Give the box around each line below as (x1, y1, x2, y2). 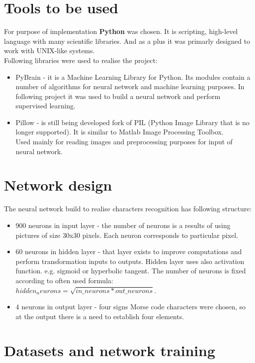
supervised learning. (15, 100, 76, 111)
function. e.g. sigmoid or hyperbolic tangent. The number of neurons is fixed (15, 265, 246, 276)
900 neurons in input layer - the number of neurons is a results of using (15, 220, 231, 230)
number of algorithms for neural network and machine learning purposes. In (15, 81, 245, 92)
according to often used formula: (15, 275, 113, 285)
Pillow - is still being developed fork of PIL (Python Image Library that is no (15, 117, 250, 127)
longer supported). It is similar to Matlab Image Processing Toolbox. (15, 127, 224, 137)
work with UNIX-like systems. (4, 45, 95, 56)
